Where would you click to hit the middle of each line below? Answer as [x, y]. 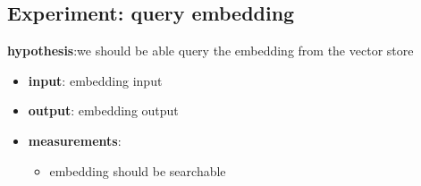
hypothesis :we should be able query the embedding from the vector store [210, 51]
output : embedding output [103, 110]
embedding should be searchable [138, 170]
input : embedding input [95, 80]
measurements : [75, 140]
